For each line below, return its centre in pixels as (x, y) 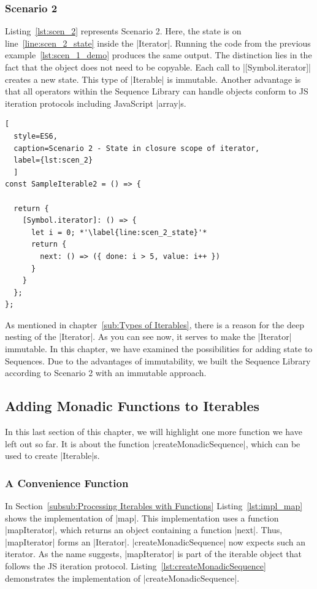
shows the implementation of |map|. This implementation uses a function (142, 518)
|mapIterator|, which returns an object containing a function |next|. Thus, (144, 530)
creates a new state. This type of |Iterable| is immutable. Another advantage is (153, 79)
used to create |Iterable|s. (52, 456)
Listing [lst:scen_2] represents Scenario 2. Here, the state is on (123, 31)
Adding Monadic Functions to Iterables (132, 406)
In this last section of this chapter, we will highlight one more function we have (154, 432)
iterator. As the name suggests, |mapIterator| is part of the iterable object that (153, 554)
